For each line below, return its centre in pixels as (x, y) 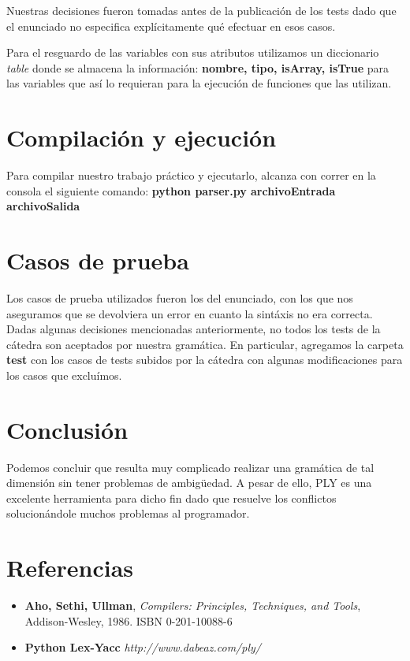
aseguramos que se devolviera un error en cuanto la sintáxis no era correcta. (190, 313)
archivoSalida (43, 206)
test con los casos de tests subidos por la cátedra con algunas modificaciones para (205, 360)
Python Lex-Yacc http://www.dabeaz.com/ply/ (143, 647)
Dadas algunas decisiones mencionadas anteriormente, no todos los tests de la (194, 329)
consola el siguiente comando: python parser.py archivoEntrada (171, 190)
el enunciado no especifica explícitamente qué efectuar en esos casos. (171, 26)
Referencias (70, 568)
